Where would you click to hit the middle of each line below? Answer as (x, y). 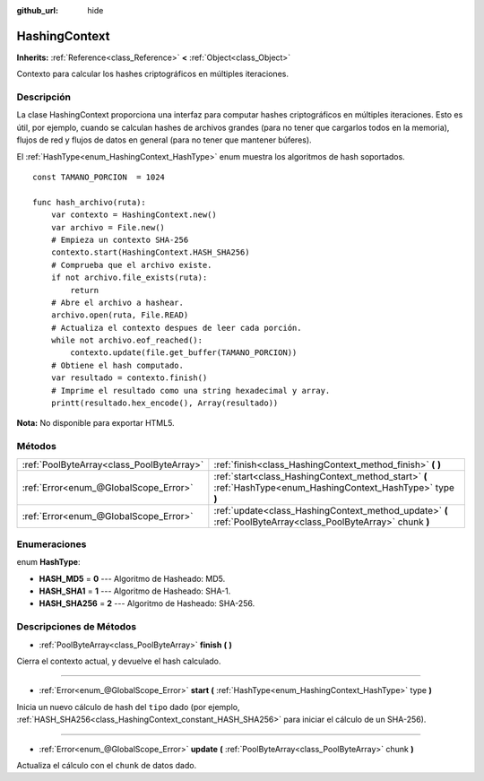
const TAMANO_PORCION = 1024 (99, 177)
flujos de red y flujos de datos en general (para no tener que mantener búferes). (164, 140)
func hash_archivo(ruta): (90, 202)
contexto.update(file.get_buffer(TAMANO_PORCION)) (184, 353)
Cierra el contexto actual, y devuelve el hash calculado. (119, 661)
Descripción (44, 97)
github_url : (37, 10)
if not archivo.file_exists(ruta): (129, 278)
